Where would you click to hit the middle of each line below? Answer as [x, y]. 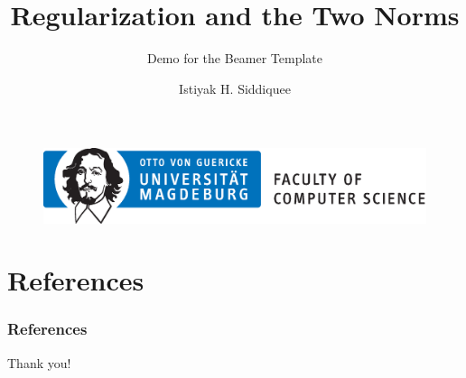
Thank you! [39, 362]
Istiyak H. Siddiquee [235, 88]
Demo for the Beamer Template [235, 58]
